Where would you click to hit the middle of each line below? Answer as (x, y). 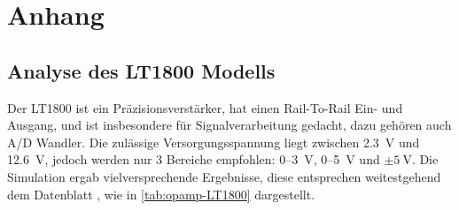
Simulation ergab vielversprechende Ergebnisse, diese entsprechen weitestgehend (224, 176)
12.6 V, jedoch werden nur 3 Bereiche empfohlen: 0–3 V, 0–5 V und (194, 159)
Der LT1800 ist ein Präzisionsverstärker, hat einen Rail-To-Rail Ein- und (205, 107)
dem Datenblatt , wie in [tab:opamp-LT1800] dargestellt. (161, 194)
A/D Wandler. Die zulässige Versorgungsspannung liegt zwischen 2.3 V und (214, 142)
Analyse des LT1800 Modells (141, 70)
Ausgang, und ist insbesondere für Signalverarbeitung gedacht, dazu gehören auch (229, 125)
